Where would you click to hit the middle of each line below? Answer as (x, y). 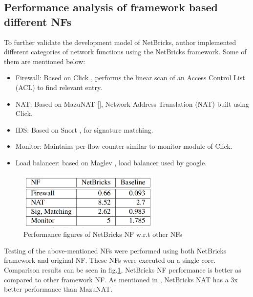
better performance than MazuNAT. (58, 289)
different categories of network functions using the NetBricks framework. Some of (125, 52)
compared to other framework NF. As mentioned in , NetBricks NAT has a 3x (121, 279)
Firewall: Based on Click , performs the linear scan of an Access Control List (130, 78)
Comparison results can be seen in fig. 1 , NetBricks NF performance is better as (123, 269)
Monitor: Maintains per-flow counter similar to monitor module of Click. (124, 146)
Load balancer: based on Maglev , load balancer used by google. (111, 162)
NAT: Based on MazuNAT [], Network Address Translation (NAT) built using (132, 103)
